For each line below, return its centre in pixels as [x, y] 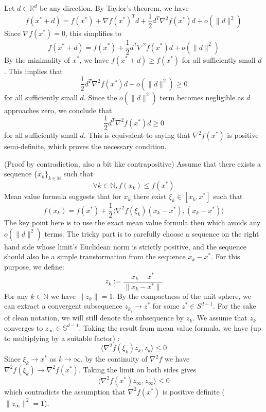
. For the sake [235, 306]
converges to [24, 327]
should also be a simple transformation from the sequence [95, 256]
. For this [226, 256]
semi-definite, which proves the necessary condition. [85, 146]
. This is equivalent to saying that [137, 135]
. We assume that [220, 318]
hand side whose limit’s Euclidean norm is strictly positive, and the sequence [125, 246]
